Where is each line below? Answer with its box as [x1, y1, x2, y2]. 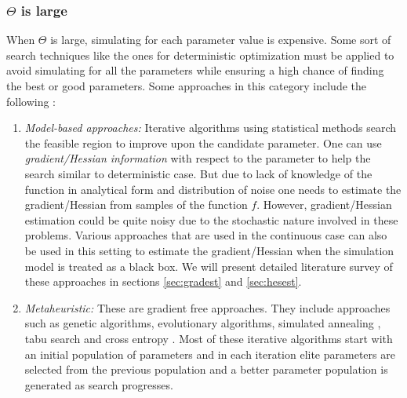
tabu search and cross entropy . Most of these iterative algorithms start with [24, 330, 393, 346]
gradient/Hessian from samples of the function [24, 196, 248, 213]
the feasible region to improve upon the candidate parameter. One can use [24, 134, 382, 151]
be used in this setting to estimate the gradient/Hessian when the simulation [24, 242, 394, 258]
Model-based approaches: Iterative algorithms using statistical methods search [24, 119, 397, 136]
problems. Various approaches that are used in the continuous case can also [24, 227, 387, 243]
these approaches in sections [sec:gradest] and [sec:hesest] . [24, 273, 302, 290]
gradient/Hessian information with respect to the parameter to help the [24, 150, 371, 166]
